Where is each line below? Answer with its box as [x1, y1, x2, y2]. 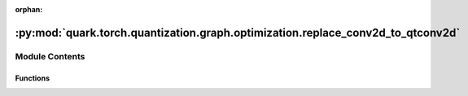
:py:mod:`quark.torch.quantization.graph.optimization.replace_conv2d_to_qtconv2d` [15, 25, 461, 40]
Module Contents [15, 50, 85, 62]
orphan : [15, 5, 43, 14]
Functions [15, 73, 50, 83]
